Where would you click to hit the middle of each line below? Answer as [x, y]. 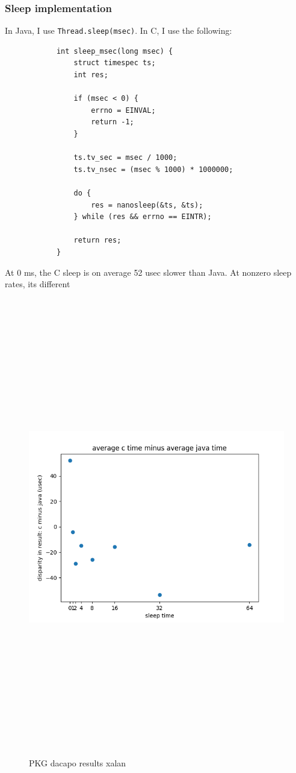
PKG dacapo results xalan [78, 763]
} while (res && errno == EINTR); [143, 217]
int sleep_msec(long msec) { [115, 51]
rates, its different [38, 284]
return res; [97, 240]
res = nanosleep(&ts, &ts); [147, 205]
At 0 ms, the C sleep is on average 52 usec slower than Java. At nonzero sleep [148, 272]
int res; [91, 75]
